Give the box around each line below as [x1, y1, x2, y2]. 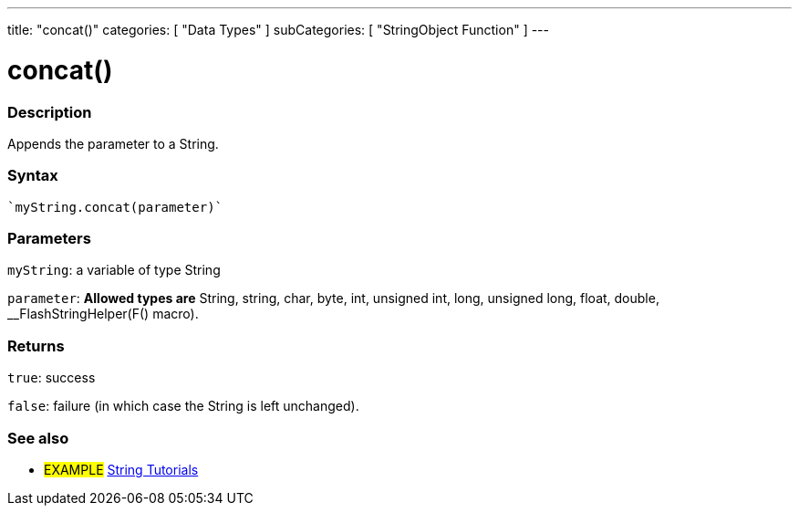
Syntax [7, 166, 58, 185]
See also [7, 428, 69, 447]
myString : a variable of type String [7, 262, 221, 278]
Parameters [7, 229, 91, 247]
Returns [7, 336, 65, 355]
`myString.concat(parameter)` [7, 199, 223, 215]
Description [7, 102, 92, 121]
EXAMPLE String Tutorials [44, 461, 199, 477]
